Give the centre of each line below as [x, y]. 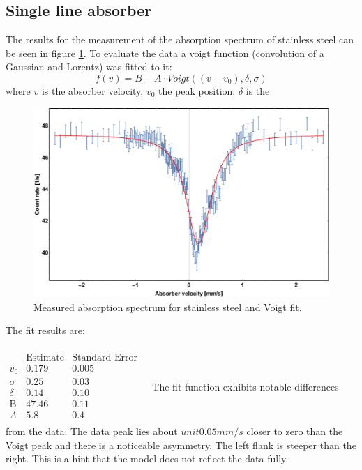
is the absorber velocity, [92, 90]
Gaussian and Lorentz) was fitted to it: [89, 67]
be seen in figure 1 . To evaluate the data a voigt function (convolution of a [165, 53]
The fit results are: [45, 330]
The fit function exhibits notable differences [246, 386]
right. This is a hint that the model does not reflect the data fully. [147, 458]
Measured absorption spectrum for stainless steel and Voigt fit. [168, 306]
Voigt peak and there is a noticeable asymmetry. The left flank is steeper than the [181, 445]
